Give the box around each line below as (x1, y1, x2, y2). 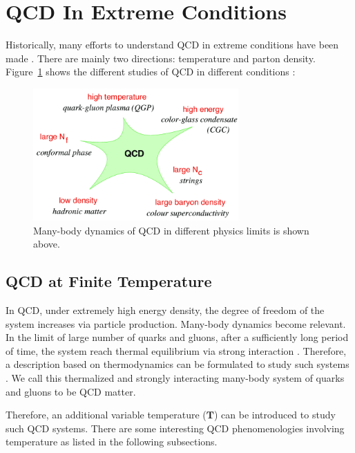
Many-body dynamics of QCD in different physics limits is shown (33, 223, 309, 237)
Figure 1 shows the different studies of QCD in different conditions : (6, 64, 296, 79)
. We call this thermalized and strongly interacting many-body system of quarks (6, 370, 345, 385)
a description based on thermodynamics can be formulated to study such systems (6, 357, 349, 371)
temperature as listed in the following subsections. (6, 434, 218, 449)
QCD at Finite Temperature (6, 270, 212, 292)
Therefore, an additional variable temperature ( (6, 407, 207, 422)
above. (33, 237, 60, 251)
